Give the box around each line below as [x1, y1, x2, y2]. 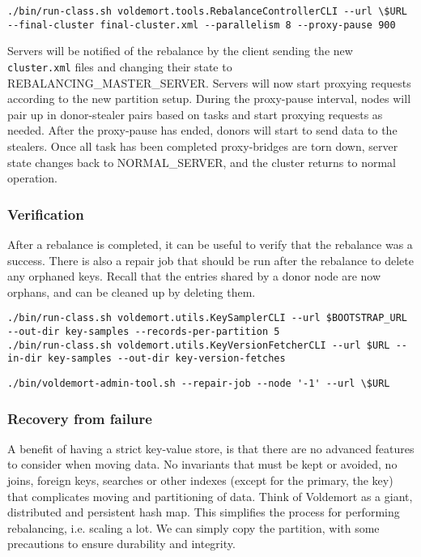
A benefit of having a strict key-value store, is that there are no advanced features [7, 439, 415, 456]
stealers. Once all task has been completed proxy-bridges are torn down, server [7, 137, 398, 154]
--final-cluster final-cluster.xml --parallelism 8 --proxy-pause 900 [7, 19, 396, 31]
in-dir [7, 353, 42, 365]
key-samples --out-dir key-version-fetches [48, 353, 286, 365]
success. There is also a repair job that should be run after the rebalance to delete [7, 251, 414, 268]
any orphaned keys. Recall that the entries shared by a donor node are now [7, 268, 381, 285]
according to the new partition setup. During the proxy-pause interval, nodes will [7, 90, 411, 107]
